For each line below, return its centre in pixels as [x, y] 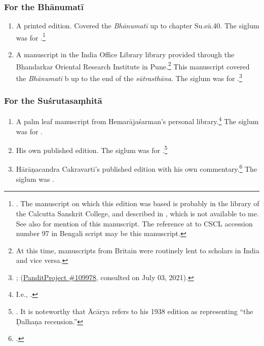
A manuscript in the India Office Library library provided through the [125, 54]
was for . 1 [31, 36]
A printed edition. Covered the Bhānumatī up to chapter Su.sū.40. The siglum [138, 26]
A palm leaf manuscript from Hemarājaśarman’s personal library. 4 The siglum [137, 121]
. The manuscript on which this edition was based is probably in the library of [138, 203]
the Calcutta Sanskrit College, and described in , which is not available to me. [137, 213]
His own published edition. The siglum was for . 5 [92, 149]
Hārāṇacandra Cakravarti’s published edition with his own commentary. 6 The [137, 168]
